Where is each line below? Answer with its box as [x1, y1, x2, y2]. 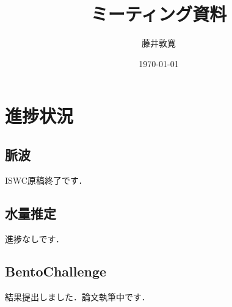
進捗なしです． [5, 232, 65, 245]
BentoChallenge [5, 262, 107, 281]
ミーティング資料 [90, 1, 227, 26]
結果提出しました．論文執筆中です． [5, 291, 150, 303]
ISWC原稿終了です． [5, 173, 87, 186]
